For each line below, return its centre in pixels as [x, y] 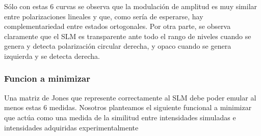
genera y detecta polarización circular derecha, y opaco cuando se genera [118, 46]
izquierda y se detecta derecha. [52, 56]
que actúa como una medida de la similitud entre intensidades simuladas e [120, 117]
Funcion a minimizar [47, 78]
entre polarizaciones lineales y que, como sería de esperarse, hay [104, 16]
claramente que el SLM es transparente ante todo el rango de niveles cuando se [128, 36]
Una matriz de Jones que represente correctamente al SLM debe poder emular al [130, 97]
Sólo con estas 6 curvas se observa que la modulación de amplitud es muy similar [131, 6]
